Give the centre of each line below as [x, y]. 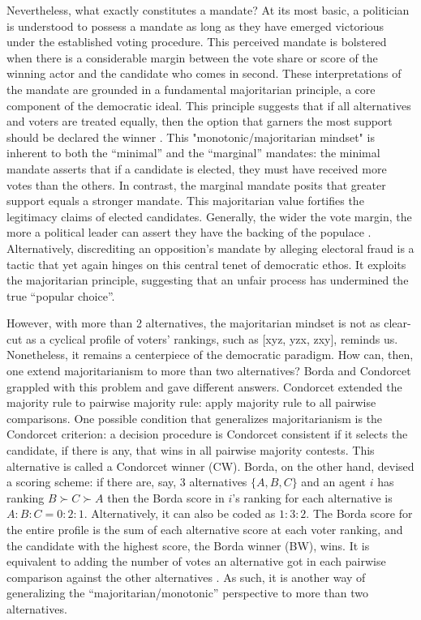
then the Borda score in [166, 497]
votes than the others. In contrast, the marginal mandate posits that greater [196, 184]
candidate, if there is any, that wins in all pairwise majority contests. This [191, 450]
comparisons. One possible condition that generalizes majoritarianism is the [195, 418]
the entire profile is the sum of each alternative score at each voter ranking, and [205, 529]
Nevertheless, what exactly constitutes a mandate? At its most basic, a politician [208, 10]
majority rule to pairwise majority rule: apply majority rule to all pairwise [191, 402]
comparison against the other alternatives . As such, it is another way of [186, 577]
